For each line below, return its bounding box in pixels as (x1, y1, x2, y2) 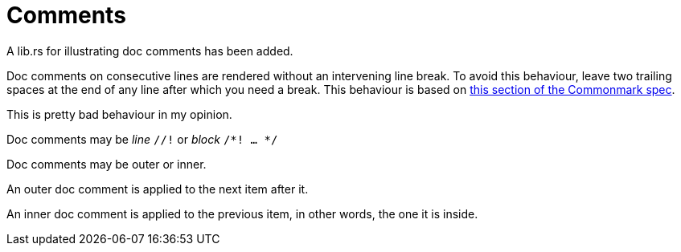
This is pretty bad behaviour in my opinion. (6, 107, 232, 121)
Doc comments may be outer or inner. (6, 156, 207, 171)
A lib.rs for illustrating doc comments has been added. (6, 43, 293, 58)
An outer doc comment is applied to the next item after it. (6, 181, 309, 196)
